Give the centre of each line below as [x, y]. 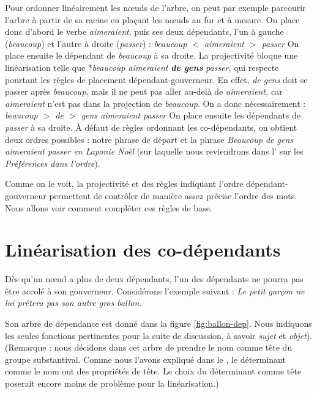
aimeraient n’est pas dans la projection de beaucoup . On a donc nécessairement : [155, 103]
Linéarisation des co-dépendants [143, 250]
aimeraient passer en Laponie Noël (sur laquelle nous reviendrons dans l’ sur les [154, 151]
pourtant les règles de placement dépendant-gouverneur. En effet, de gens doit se [156, 79]
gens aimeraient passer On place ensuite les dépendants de [191, 115]
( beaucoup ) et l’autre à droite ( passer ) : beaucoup [96, 43]
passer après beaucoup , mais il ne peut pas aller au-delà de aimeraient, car [144, 91]
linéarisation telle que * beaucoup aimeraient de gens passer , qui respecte [142, 67]
